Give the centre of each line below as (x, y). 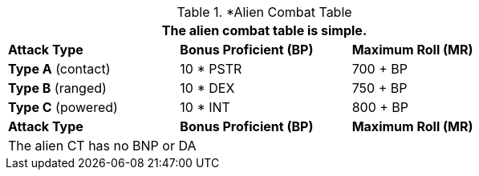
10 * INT (205, 107)
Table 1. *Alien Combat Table (264, 12)
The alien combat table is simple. (264, 30)
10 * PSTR (211, 69)
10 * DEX (207, 88)
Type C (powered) (63, 107)
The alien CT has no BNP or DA (102, 146)
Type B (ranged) (57, 88)
